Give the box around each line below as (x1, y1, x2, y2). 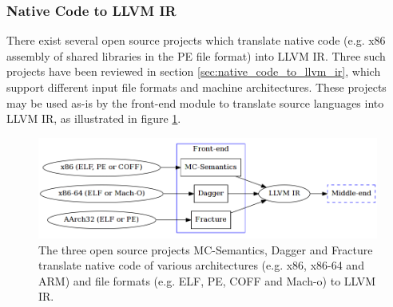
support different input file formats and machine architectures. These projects (6, 79, 387, 95)
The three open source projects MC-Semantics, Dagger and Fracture (38, 241, 373, 258)
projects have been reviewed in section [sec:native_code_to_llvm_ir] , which (6, 63, 381, 80)
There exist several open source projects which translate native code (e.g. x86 (6, 32, 386, 49)
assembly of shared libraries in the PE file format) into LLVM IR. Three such (6, 47, 386, 64)
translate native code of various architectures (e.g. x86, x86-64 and (38, 257, 364, 274)
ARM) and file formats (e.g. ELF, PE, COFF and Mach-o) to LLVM (38, 272, 376, 289)
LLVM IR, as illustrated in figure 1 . (6, 110, 181, 127)
